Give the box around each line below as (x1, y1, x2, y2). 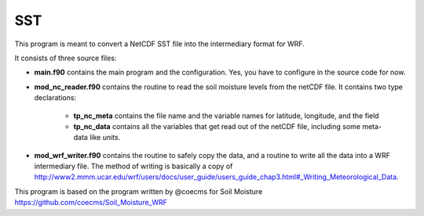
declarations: (34, 93, 77, 103)
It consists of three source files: (14, 53, 117, 63)
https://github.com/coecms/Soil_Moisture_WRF (14, 198, 168, 207)
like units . (89, 133, 121, 142)
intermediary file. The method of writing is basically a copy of (34, 161, 233, 171)
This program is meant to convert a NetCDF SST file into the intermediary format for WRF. (14, 39, 305, 49)
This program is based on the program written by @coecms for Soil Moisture (14, 186, 263, 196)
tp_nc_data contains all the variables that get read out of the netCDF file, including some (73, 121, 361, 131)
